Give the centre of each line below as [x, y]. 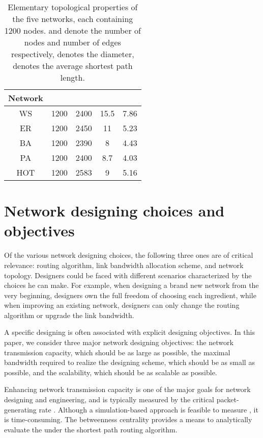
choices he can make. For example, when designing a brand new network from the [131, 285]
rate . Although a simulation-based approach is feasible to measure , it [149, 409]
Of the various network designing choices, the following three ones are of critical [129, 255]
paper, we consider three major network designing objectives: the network [119, 342]
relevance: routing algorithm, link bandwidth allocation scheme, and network [124, 265]
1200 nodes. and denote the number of [72, 30]
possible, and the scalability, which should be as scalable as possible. [111, 372]
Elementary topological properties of [73, 7]
